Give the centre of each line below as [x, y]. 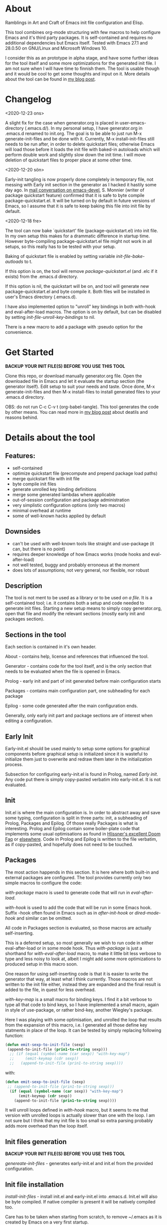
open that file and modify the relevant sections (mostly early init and [75, 614]
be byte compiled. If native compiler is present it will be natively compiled [80, 1202]
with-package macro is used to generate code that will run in [68, 892]
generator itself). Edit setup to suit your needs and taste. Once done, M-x [80, 386]
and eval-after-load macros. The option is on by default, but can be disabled [83, 312]
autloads [14, 261]
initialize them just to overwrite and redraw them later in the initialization [79, 759]
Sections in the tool [36, 634]
